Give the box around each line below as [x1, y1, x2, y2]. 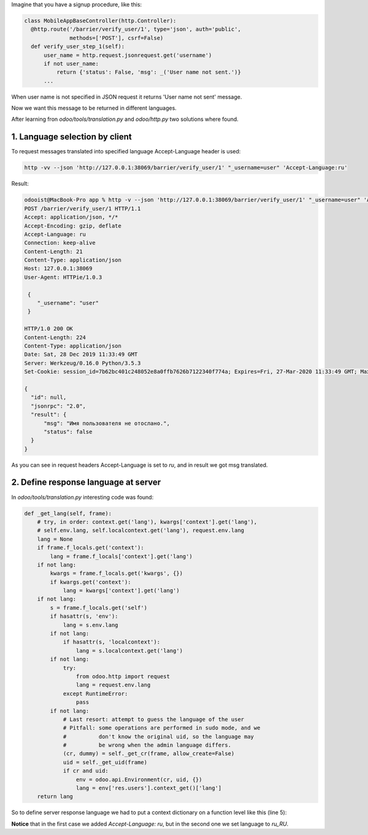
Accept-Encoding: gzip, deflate [24, 222, 122, 229]
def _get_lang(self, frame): [24, 510, 112, 517]
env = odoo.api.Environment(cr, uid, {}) [75, 776, 202, 783]
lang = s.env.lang [63, 621, 119, 628]
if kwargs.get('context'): [50, 579, 131, 585]
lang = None [37, 536, 74, 542]
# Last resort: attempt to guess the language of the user [63, 715, 245, 723]
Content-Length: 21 [24, 248, 83, 255]
